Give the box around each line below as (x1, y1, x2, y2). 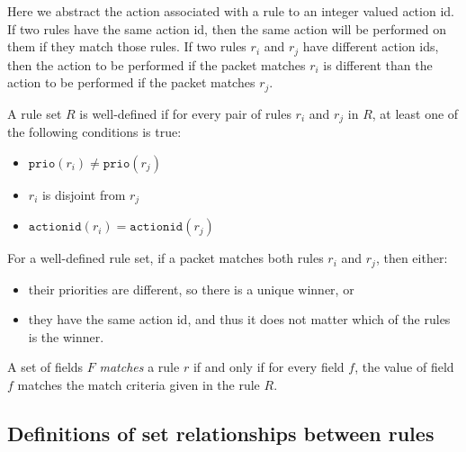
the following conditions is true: (7, 122, 182, 141)
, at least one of (372, 104, 459, 122)
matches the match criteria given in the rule (17, 375, 260, 394)
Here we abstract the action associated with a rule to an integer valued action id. (7, 2, 454, 20)
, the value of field (354, 357, 454, 376)
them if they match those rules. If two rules (7, 37, 246, 56)
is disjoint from (41, 185, 126, 203)
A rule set (7, 104, 62, 122)
